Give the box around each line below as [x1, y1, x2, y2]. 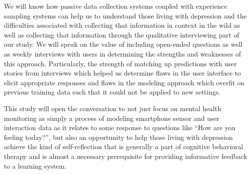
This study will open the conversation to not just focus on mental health [4, 103, 221, 113]
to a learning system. [4, 160, 67, 171]
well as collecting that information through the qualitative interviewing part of [4, 29, 239, 39]
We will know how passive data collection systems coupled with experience [4, 1, 227, 11]
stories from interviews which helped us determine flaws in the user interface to [4, 68, 241, 78]
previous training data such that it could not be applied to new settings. [4, 87, 221, 97]
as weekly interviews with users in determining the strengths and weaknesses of [4, 48, 241, 58]
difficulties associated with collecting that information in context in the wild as [4, 20, 240, 30]
